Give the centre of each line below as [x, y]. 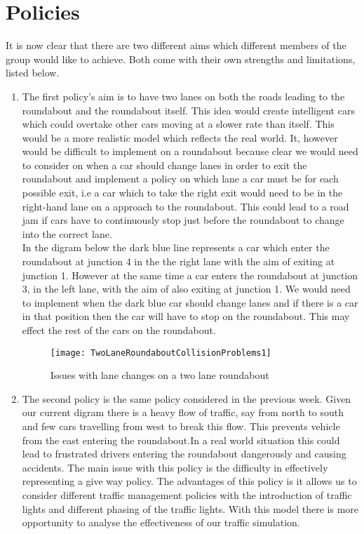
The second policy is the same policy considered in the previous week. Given [187, 398]
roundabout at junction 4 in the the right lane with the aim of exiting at [178, 261]
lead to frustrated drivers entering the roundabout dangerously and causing [184, 454]
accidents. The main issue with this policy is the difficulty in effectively [175, 467]
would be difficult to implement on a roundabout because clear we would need [190, 151]
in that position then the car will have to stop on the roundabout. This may [186, 316]
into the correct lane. [67, 233]
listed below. [33, 73]
